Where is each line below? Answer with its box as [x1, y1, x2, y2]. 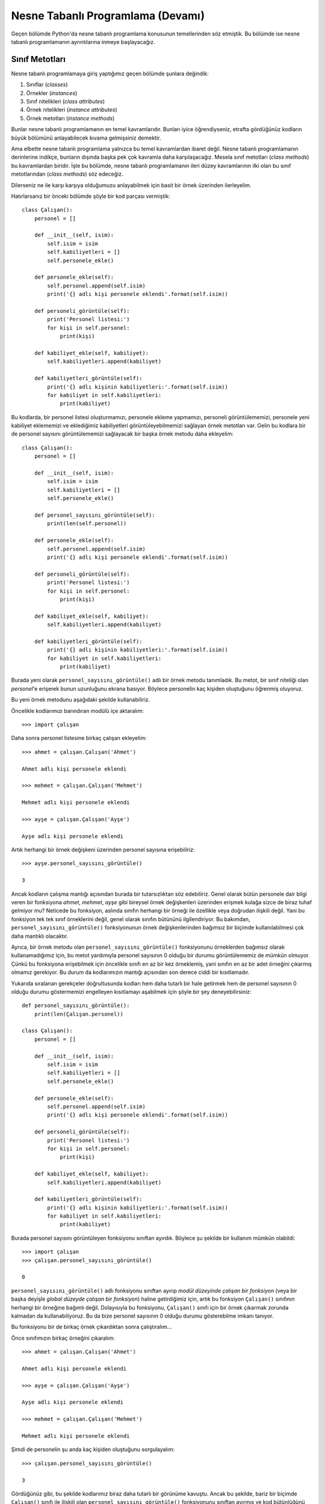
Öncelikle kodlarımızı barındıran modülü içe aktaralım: [11, 707, 144, 714]
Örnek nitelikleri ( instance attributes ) [26, 106, 117, 114]
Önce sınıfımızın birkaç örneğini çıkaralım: [11, 1334, 116, 1342]
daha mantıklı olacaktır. [11, 932, 69, 940]
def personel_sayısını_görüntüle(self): [34, 511, 156, 519]
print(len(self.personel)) [47, 520, 127, 527]
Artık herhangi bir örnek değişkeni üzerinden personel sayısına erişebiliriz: [11, 846, 195, 854]
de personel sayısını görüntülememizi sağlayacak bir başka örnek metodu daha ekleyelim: [11, 430, 234, 437]
